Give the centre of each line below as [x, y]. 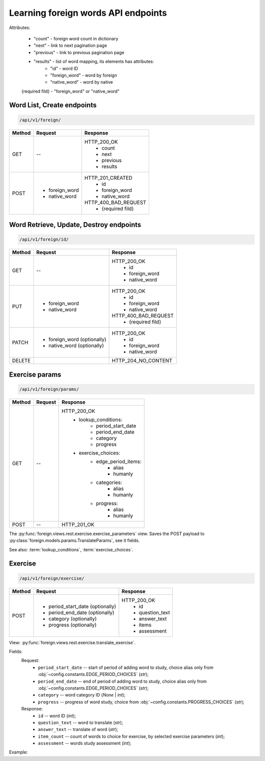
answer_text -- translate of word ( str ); [78, 729]
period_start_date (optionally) [82, 606]
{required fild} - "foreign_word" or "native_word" [70, 91]
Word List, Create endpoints [53, 105]
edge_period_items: [119, 461]
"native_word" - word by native [81, 82]
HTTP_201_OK [78, 524]
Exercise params [35, 374]
